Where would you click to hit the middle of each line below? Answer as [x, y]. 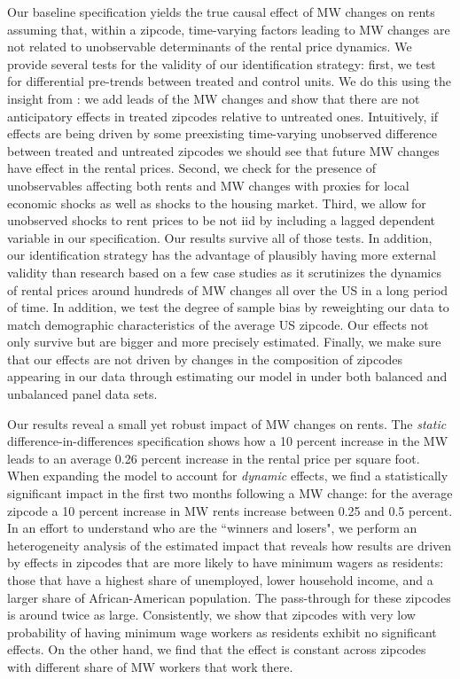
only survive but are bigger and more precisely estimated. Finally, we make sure [224, 342]
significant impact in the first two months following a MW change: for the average [230, 493]
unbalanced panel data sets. [82, 394]
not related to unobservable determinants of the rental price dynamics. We [210, 47]
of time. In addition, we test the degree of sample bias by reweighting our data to [228, 307]
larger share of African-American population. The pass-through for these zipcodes [229, 597]
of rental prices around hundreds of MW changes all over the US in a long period [228, 289]
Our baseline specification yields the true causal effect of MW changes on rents [221, 12]
